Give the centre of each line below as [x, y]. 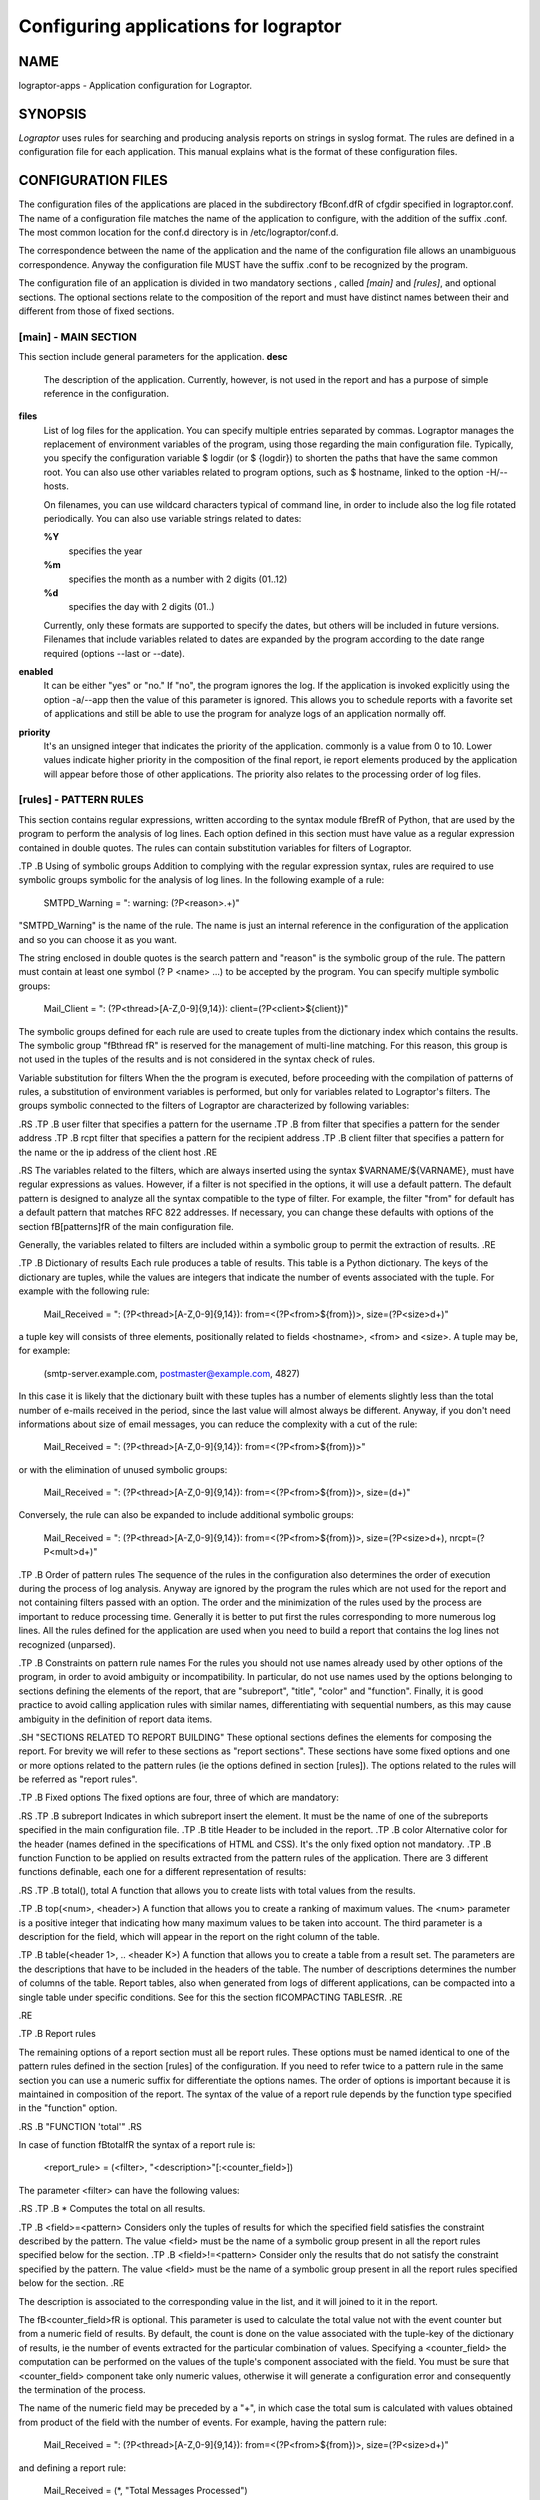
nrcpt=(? [467, 1537]
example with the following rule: [84, 1291]
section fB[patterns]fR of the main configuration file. [126, 1226]
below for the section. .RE [71, 2283]
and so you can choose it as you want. [97, 939]
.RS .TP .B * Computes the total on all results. [112, 2209]
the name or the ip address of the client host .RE [118, 1152]
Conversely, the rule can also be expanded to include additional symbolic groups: [186, 1515]
